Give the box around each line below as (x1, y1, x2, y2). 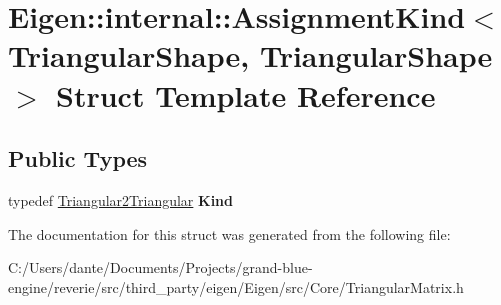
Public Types (8, 143, 148, 174)
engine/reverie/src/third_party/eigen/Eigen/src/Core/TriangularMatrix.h (8, 276, 464, 297)
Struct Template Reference (56, 74, 436, 115)
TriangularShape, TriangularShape (8, 35, 493, 76)
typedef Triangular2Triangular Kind (8, 189, 234, 210)
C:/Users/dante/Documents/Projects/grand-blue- (8, 257, 313, 278)
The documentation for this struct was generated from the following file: (8, 223, 451, 244)
